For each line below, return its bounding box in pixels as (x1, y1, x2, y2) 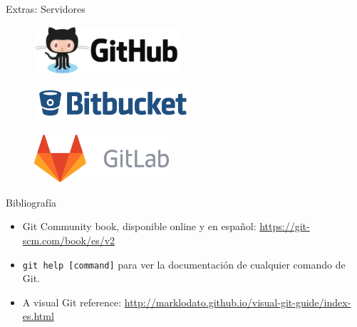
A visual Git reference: (22, 294, 122, 309)
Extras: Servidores (6, 1, 86, 16)
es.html (22, 308, 54, 323)
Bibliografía (6, 194, 57, 209)
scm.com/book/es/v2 (22, 232, 115, 247)
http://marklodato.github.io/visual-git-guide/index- (124, 294, 351, 309)
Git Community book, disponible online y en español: (22, 219, 257, 234)
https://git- (259, 219, 310, 234)
